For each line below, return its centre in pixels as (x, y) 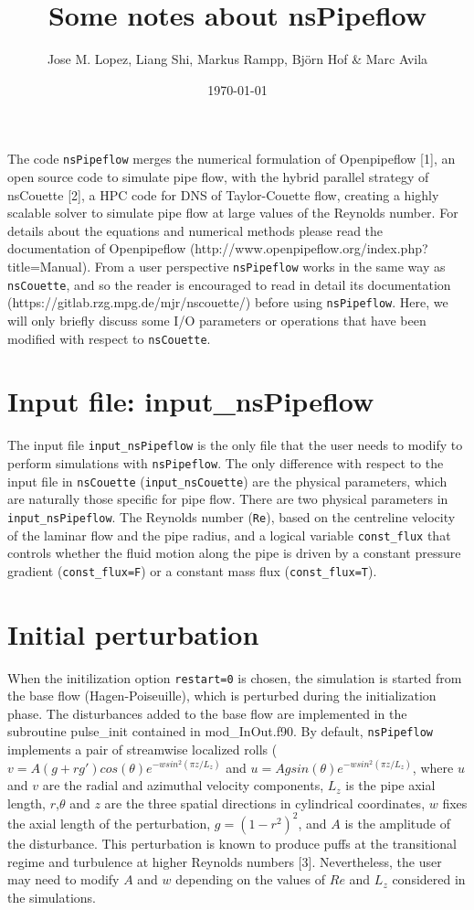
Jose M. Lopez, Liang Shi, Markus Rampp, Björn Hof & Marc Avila (237, 59)
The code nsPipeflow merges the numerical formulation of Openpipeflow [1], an (232, 159)
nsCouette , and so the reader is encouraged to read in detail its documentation (229, 284)
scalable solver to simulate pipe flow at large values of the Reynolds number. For (233, 213)
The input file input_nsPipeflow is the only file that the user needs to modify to (235, 445)
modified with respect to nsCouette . (109, 338)
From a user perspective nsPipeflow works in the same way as (270, 266)
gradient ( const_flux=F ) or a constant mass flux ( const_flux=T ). (192, 570)
